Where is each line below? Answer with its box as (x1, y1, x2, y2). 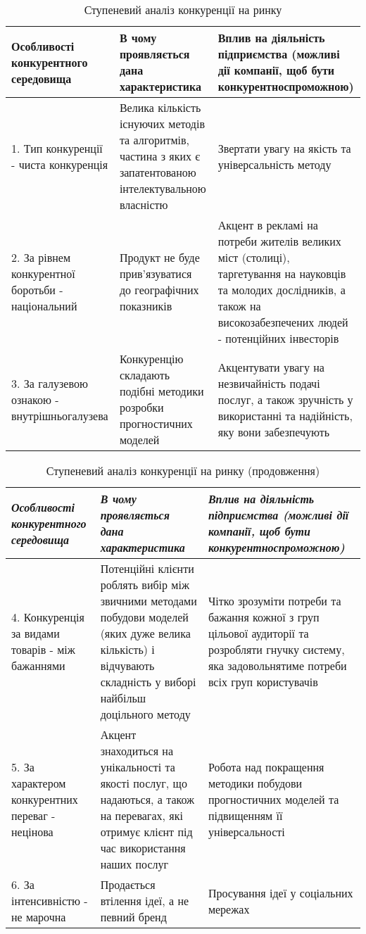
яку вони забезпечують (217, 423, 330, 440)
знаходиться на (100, 743, 173, 759)
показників (119, 298, 172, 314)
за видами (11, 625, 60, 641)
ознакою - (11, 391, 59, 408)
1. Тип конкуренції (11, 139, 103, 156)
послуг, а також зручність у (217, 391, 353, 408)
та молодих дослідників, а (217, 282, 346, 298)
